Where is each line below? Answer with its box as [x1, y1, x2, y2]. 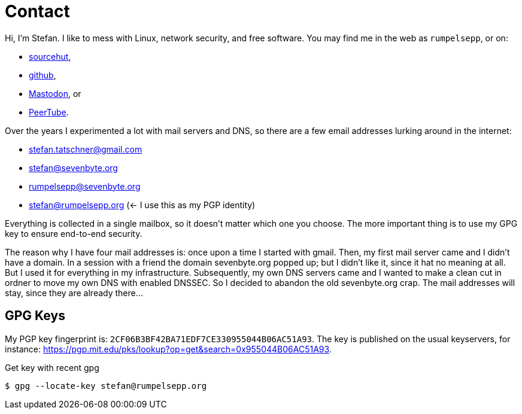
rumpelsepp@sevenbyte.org [29, 181, 141, 191]
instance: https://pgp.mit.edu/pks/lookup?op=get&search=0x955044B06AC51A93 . [5, 343, 332, 354]
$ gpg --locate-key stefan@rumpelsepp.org [5, 380, 207, 391]
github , [29, 69, 56, 80]
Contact [5, 1, 70, 22]
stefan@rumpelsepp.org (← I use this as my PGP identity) [29, 199, 256, 210]
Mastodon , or [29, 88, 81, 99]
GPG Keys [5, 308, 65, 324]
